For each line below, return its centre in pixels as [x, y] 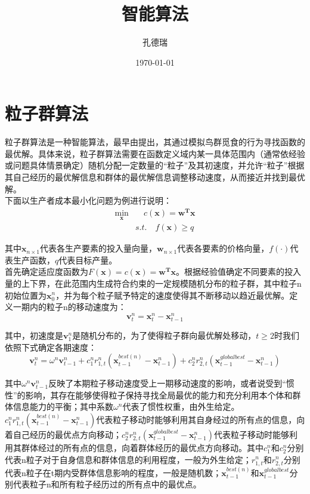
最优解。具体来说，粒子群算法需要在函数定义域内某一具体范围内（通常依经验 [155, 153]
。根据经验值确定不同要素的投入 [239, 271]
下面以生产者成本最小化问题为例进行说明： [88, 200]
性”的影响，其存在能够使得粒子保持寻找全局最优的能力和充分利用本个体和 [149, 395]
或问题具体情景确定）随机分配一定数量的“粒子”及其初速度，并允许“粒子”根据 [155, 165]
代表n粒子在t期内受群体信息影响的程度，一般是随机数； [113, 472]
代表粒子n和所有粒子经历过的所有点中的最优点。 [107, 484]
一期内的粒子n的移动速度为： [69, 307]
